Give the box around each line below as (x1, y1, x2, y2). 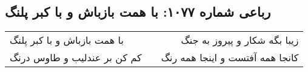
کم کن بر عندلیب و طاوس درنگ (10, 50, 142, 65)
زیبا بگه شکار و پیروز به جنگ (181, 33, 299, 47)
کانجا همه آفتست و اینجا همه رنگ (161, 50, 299, 65)
